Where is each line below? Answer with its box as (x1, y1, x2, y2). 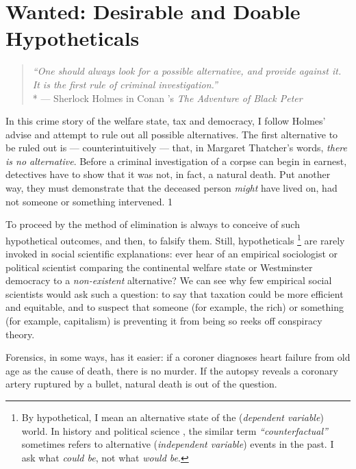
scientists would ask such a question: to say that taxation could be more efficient (5, 286, 344, 301)
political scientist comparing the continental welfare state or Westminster (5, 259, 313, 274)
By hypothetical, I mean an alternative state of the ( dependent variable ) (21, 410, 324, 424)
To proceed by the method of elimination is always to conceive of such (5, 217, 300, 231)
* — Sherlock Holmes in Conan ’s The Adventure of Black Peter (32, 90, 303, 105)
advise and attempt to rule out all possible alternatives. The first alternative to (5, 127, 338, 141)
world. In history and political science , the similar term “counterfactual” (21, 423, 328, 438)
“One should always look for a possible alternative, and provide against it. (32, 64, 342, 78)
